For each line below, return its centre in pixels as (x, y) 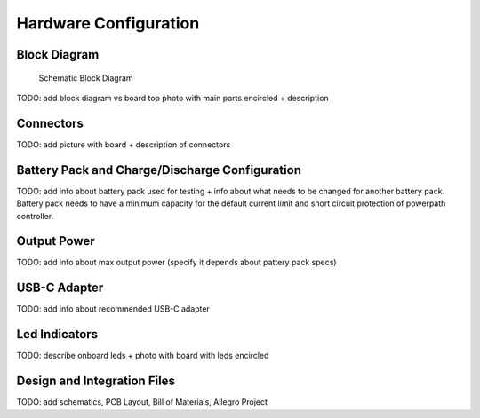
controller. (35, 216)
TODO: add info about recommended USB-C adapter (113, 309)
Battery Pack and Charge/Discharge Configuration (159, 170)
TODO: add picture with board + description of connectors (124, 144)
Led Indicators (57, 334)
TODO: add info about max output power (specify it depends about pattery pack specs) (176, 263)
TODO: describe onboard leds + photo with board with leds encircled (143, 356)
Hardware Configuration (108, 23)
